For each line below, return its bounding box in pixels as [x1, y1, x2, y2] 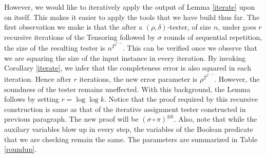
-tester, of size [167, 21, 212, 32]
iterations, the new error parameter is [79, 73, 198, 84]
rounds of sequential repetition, [164, 31, 262, 42]
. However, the [214, 73, 260, 84]
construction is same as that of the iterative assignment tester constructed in [4, 103, 246, 114]
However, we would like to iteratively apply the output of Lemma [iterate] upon [4, 2, 255, 12]
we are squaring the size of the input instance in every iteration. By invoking [4, 52, 246, 63]
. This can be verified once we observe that [122, 42, 258, 53]
